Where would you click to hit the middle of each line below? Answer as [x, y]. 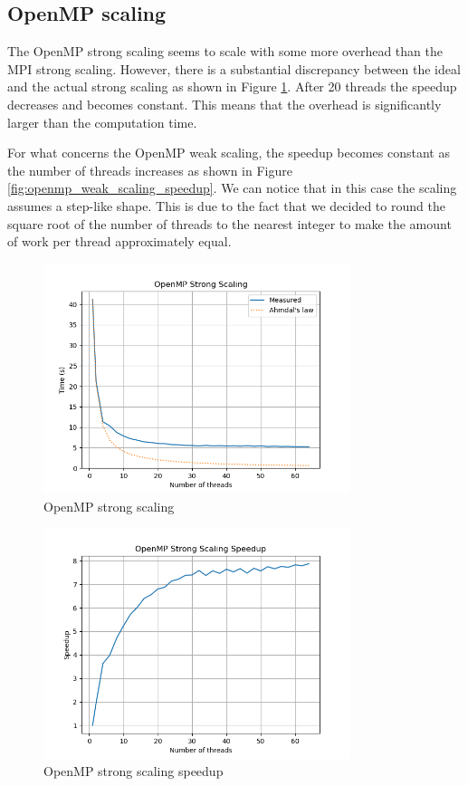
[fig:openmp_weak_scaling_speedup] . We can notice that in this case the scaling [232, 188]
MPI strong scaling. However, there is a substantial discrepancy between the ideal [234, 68]
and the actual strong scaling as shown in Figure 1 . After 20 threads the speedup [232, 86]
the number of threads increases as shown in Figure [150, 170]
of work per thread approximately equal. [119, 241]
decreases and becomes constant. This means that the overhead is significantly [224, 104]
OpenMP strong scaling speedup [134, 771]
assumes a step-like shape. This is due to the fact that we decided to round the [226, 205]
